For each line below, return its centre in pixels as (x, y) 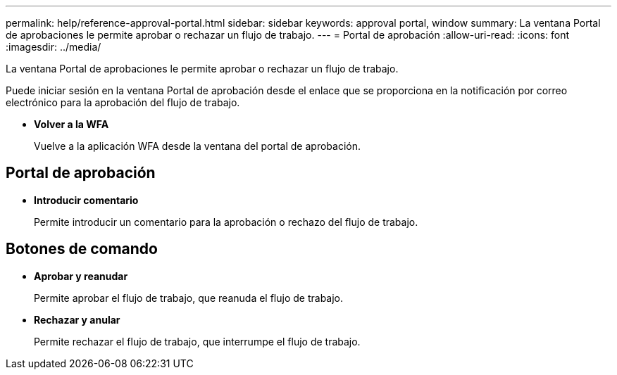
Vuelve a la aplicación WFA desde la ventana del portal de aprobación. (197, 146)
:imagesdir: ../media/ (54, 47)
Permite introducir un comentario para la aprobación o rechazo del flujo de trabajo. (226, 222)
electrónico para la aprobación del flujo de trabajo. (123, 102)
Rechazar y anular (77, 319)
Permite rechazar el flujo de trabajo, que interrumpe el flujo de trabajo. (197, 341)
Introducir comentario (86, 200)
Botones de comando (82, 249)
